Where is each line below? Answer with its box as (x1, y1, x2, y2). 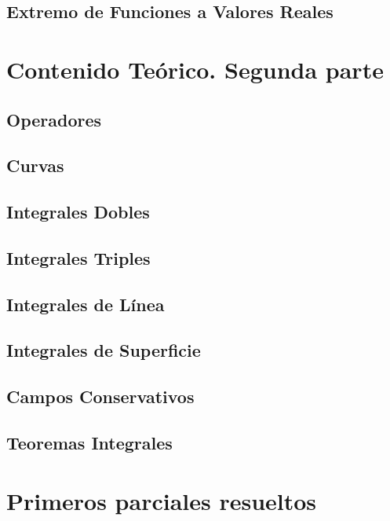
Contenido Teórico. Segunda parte (6, 53, 384, 85)
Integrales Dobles (6, 200, 150, 224)
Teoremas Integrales (6, 431, 173, 455)
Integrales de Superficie (6, 338, 201, 362)
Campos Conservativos (6, 384, 195, 409)
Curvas (6, 153, 64, 178)
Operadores (6, 107, 102, 131)
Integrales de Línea (6, 292, 165, 316)
